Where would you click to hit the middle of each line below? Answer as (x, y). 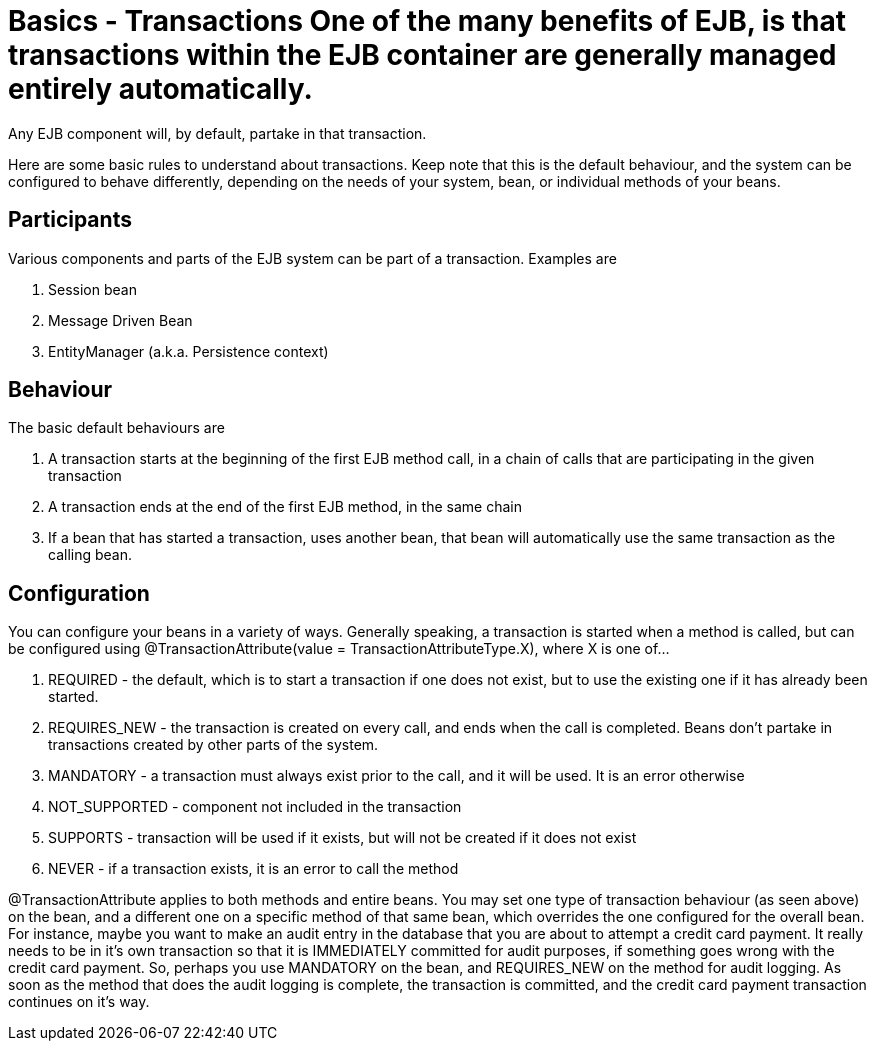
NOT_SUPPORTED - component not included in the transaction (255, 807)
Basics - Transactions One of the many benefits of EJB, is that (427, 21)
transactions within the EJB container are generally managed (422, 55)
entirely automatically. (160, 89)
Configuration (79, 593)
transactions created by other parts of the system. (213, 745)
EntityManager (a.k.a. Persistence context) (188, 351)
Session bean (92, 289)
